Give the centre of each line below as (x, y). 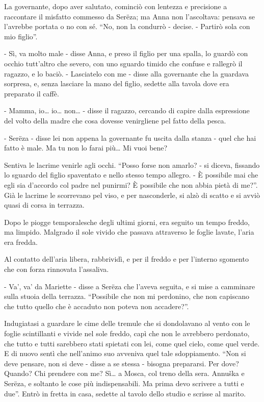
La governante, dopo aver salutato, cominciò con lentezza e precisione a (116, 6)
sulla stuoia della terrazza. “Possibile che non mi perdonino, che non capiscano (127, 296)
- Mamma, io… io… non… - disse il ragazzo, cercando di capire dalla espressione (127, 110)
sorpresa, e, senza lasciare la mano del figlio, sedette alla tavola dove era (117, 83)
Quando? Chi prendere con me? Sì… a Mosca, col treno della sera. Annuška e (124, 373)
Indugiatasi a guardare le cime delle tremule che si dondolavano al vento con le (127, 323)
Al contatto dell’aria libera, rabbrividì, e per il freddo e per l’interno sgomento (126, 259)
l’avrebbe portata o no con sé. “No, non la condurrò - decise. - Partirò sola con (127, 26)
